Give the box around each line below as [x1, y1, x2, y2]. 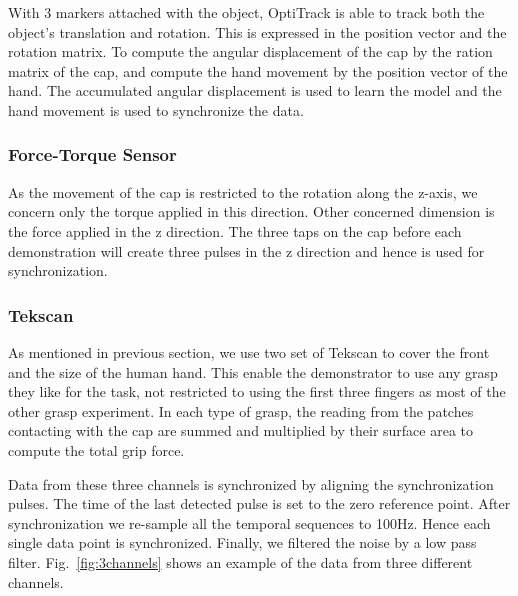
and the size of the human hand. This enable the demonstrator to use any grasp [8, 361, 498, 382]
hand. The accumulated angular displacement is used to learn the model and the [8, 80, 502, 101]
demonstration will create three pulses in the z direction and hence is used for [8, 240, 485, 261]
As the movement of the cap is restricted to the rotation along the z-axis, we [8, 181, 478, 202]
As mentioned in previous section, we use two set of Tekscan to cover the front [8, 341, 490, 362]
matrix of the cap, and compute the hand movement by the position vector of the [8, 60, 508, 81]
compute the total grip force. [8, 439, 185, 460]
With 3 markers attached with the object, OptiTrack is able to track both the [8, 2, 485, 22]
